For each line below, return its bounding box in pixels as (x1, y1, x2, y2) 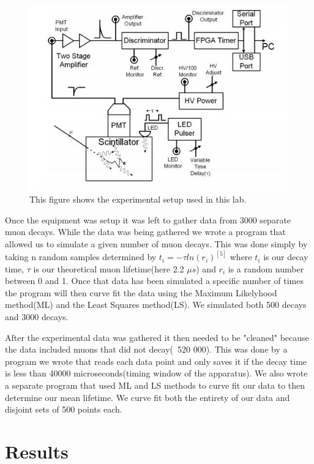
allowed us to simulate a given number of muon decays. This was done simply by (5, 238, 308, 250)
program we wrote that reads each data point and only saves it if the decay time (5, 354, 307, 367)
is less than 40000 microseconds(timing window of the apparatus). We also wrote (5, 367, 308, 380)
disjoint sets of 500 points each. (5, 403, 122, 416)
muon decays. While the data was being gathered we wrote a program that (5, 225, 286, 238)
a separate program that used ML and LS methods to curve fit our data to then (5, 379, 305, 392)
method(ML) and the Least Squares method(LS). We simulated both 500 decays (5, 298, 307, 311)
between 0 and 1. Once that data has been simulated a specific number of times (5, 274, 304, 287)
